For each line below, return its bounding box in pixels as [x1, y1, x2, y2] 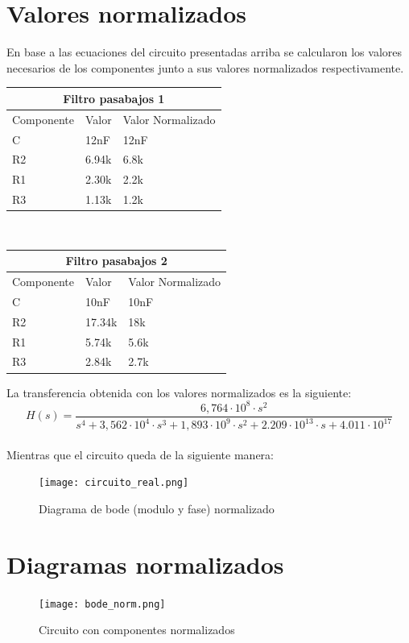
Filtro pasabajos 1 [63, 89, 165, 106]
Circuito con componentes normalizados [39, 621, 235, 638]
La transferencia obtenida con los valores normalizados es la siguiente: [6, 384, 352, 400]
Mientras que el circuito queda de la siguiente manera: [6, 446, 274, 463]
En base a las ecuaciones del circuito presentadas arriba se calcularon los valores [6, 44, 402, 60]
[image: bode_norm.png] [39, 598, 166, 610]
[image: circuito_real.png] [39, 477, 189, 489]
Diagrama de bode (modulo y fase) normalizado [39, 500, 275, 516]
